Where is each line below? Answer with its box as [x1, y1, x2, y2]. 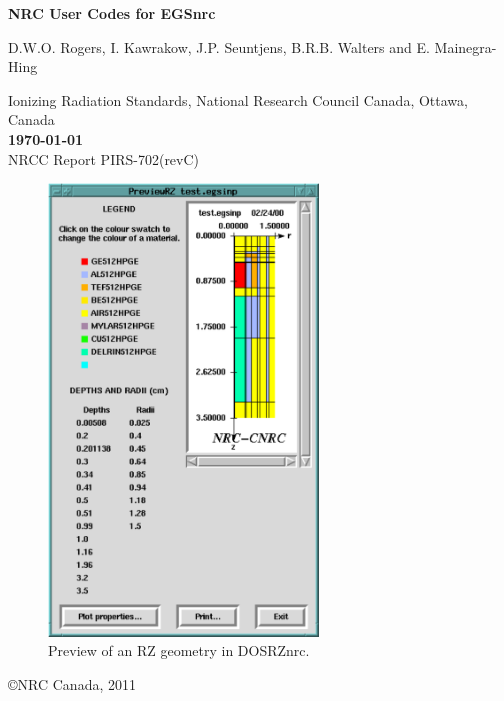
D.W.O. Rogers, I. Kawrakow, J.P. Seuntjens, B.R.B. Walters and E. [8, 36, 430, 57]
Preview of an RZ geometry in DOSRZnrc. [48, 640, 310, 661]
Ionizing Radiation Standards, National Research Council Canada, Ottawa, [8, 89, 468, 110]
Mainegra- [434, 36, 497, 57]
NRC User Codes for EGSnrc [8, 3, 216, 23]
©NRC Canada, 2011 [8, 673, 136, 694]
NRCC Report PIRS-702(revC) [8, 148, 200, 169]
